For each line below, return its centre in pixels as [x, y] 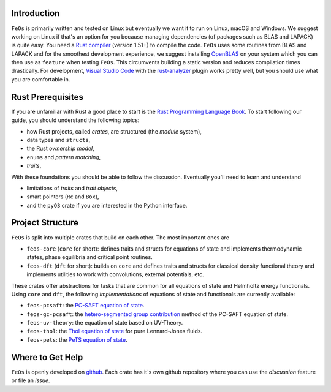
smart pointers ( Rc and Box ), [63, 197]
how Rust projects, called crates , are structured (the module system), [114, 131]
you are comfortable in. [41, 79]
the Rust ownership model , [60, 149]
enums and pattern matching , [64, 157]
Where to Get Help [47, 357]
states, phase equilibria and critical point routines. [89, 257]
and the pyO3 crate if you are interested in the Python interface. [107, 205]
